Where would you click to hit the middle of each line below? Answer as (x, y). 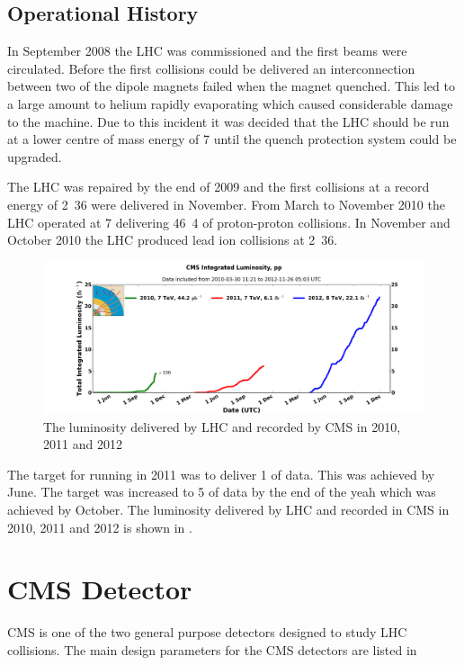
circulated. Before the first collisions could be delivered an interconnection (211, 68)
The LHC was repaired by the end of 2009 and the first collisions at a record (219, 187)
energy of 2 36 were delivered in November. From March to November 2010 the (226, 204)
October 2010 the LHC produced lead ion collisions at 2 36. (173, 240)
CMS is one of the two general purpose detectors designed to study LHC (207, 632)
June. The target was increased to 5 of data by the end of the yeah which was (222, 492)
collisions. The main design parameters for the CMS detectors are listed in (212, 649)
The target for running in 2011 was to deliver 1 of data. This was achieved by (221, 474)
